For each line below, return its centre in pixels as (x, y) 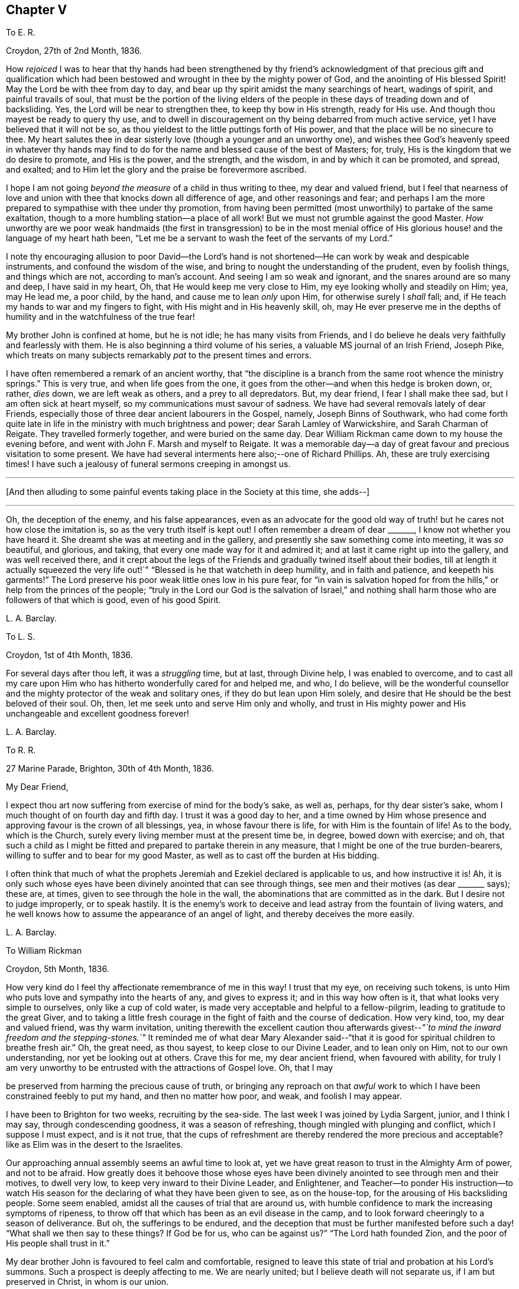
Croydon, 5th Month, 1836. (58, 969)
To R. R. (21, 750)
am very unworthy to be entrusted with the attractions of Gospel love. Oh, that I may (170, 1068)
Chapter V (37, 10)
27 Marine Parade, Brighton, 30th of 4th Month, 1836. (110, 769)
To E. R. (21, 33)
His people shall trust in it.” (58, 1243)
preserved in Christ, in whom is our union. (87, 1282)
